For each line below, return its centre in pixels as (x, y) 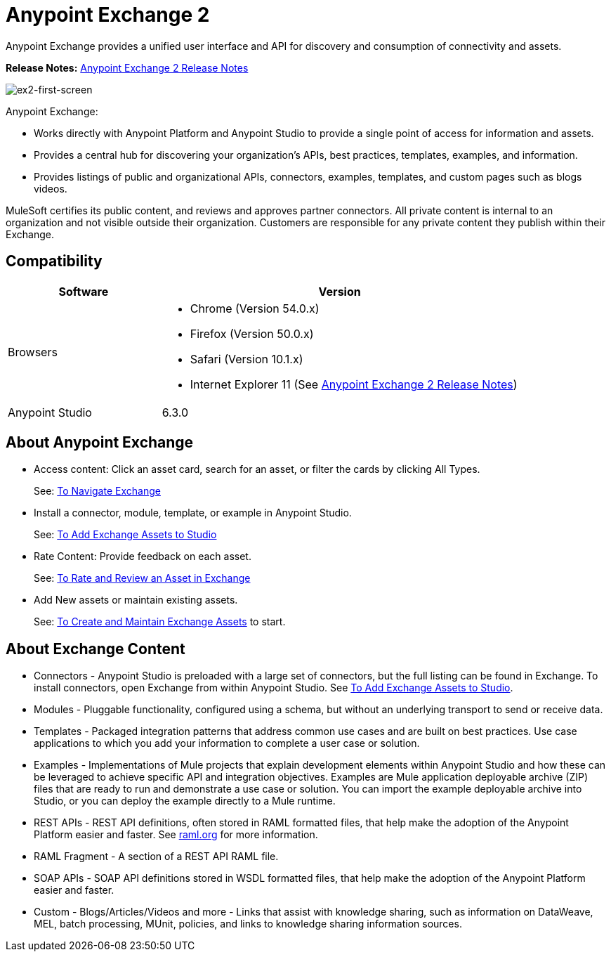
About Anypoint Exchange (100, 443)
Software (84, 291)
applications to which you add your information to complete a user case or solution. (227, 743)
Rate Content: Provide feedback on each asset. (143, 556)
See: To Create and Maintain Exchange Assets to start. (160, 622)
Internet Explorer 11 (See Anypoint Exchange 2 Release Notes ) (354, 384)
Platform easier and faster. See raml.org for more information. (176, 835)
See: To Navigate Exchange (97, 491)
